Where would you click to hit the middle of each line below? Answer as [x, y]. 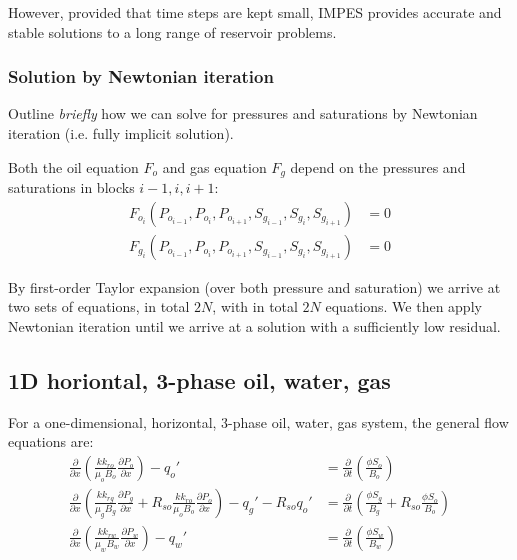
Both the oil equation [73, 166]
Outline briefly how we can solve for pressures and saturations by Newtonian [243, 113]
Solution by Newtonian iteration [141, 76]
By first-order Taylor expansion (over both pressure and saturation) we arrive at [254, 286]
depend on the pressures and [378, 166]
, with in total [255, 306]
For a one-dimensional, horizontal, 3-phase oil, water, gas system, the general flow [258, 421]
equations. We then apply [403, 306]
